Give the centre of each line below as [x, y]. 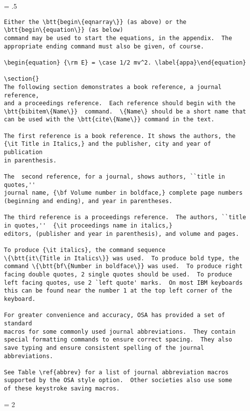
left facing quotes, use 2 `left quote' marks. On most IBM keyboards [123, 283]
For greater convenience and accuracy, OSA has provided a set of [115, 315]
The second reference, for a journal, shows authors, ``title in [115, 177]
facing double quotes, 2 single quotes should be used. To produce [118, 274]
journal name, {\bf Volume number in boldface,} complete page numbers [123, 193]
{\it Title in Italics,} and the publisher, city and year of [108, 144]
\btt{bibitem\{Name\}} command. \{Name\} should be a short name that [125, 111]
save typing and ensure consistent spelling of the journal [104, 348]
